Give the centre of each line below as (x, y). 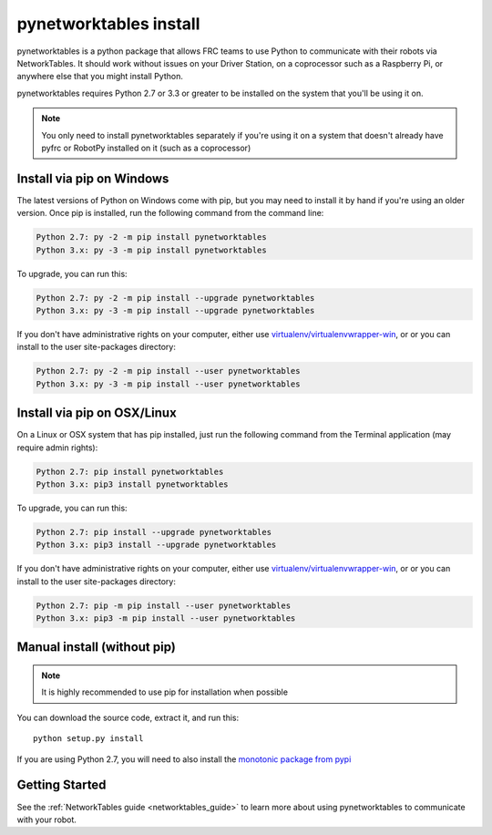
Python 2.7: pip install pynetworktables (130, 471)
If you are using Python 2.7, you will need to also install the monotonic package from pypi (184, 759)
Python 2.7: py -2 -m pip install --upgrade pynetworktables (175, 298)
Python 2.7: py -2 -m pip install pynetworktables (152, 237)
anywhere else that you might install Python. (100, 77)
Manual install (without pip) (97, 647)
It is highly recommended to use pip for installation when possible (165, 692)
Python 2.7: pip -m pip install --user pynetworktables (164, 605)
